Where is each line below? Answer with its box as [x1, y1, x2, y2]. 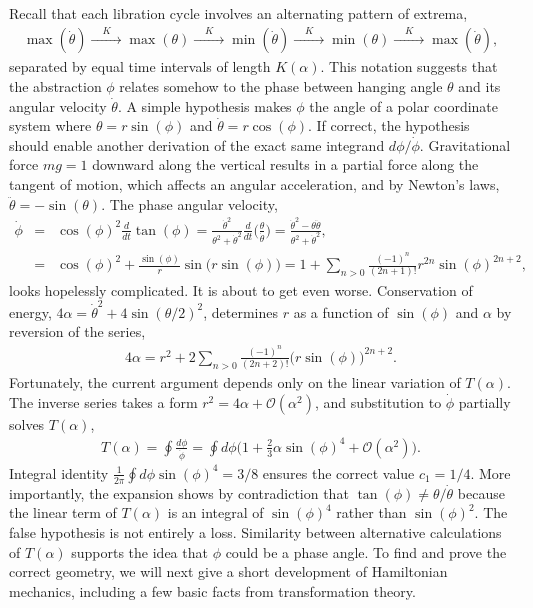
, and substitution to [314, 391, 442, 412]
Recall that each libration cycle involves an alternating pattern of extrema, [9, 3, 468, 23]
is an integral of [167, 502, 264, 523]
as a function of [293, 301, 389, 322]
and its [458, 76, 501, 97]
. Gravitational [419, 134, 511, 155]
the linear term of [9, 502, 117, 523]
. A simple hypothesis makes [117, 95, 292, 116]
